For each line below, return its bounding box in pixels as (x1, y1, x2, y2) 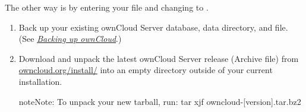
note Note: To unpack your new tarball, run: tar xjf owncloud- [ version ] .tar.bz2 (18, 95, 301, 107)
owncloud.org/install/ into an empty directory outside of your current (18, 64, 273, 76)
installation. (18, 75, 62, 87)
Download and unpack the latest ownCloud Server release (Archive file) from (18, 52, 299, 64)
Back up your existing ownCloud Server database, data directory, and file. (18, 21, 288, 33)
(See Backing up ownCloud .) (18, 32, 122, 45)
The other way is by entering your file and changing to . (5, 1, 209, 13)
